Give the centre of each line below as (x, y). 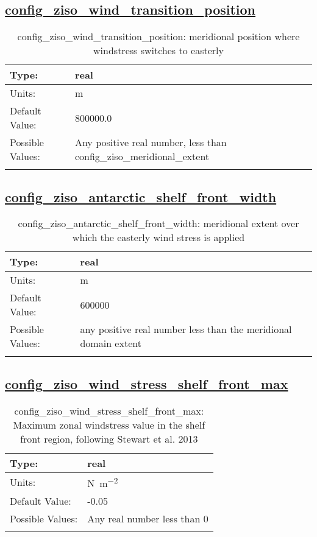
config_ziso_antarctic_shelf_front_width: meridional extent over (158, 223)
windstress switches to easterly (158, 51)
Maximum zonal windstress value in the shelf (109, 424)
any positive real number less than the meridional (186, 329)
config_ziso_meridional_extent (142, 156)
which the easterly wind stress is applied (158, 237)
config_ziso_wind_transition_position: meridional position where (158, 37)
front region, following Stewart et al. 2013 (109, 438)
